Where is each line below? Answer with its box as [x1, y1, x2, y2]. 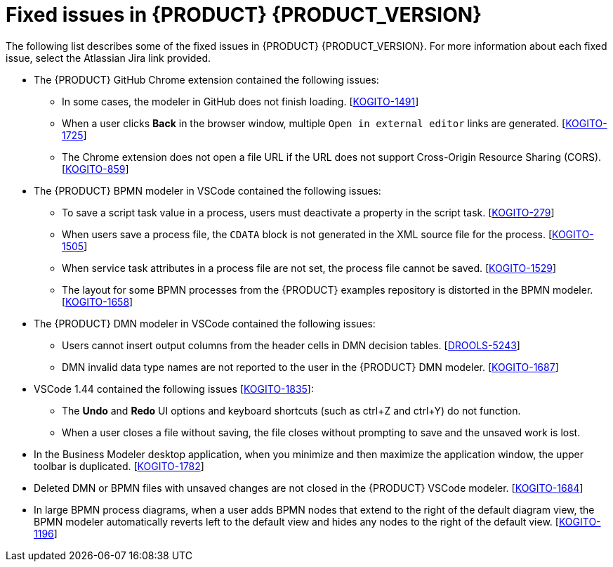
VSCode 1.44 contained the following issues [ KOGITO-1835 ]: [34, 382, 314, 395]
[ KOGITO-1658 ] [62, 295, 133, 308]
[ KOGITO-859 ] [62, 162, 129, 175]
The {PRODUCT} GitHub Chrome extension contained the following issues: [34, 73, 379, 86]
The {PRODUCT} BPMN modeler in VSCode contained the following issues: [34, 184, 381, 197]
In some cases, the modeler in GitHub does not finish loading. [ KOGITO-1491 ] [62, 95, 419, 107]
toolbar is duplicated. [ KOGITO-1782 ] [34, 460, 204, 472]
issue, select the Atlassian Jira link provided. [6, 51, 211, 64]
